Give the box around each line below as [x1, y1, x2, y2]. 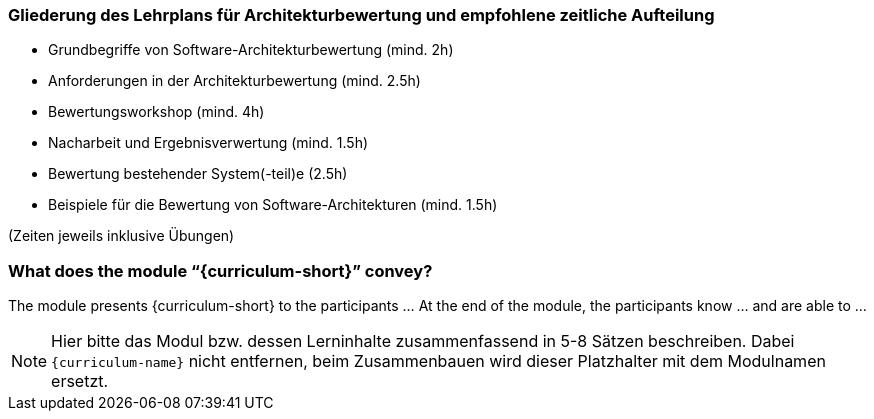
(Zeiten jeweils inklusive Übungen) [8, 227, 235, 245]
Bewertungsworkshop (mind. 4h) [48, 103, 265, 121]
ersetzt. [51, 371, 109, 392]
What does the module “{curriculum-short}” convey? [8, 260, 433, 281]
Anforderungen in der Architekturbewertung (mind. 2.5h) [48, 72, 421, 90]
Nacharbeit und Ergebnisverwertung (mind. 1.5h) [48, 134, 369, 152]
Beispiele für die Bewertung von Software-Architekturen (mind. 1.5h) [48, 196, 498, 214]
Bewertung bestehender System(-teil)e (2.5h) [48, 165, 348, 183]
